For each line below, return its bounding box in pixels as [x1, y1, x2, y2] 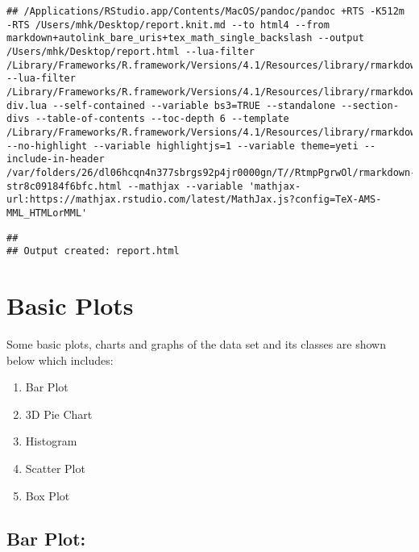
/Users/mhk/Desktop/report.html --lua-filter [6, 45, 255, 57]
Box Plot [25, 487, 70, 504]
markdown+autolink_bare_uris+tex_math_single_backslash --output [6, 32, 364, 44]
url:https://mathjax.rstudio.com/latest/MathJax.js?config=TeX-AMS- [6, 194, 382, 206]
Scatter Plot [25, 459, 85, 476]
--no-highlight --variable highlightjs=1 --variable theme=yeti [6, 140, 359, 152]
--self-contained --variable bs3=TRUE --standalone [52, 99, 336, 111]
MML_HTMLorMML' [6, 207, 88, 219]
